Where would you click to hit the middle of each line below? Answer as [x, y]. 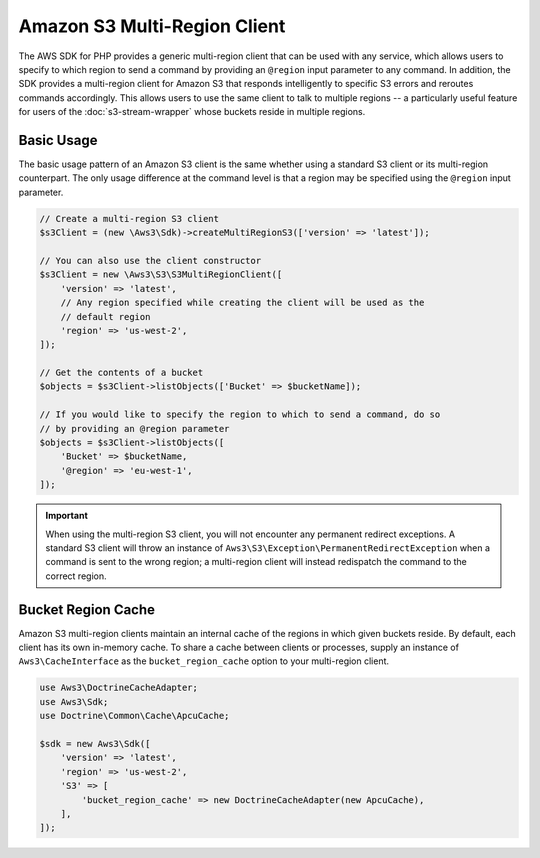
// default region [105, 316]
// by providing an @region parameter [134, 428]
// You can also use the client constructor [150, 260]
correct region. [76, 576]
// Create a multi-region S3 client [129, 218]
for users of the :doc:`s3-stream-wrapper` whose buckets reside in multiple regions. [192, 112]
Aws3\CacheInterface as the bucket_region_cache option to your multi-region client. [204, 661]
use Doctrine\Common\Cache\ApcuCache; [134, 716]
